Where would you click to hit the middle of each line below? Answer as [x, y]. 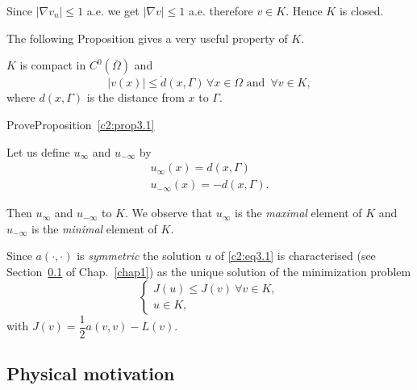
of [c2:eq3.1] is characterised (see [295, 256]
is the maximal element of [298, 213]
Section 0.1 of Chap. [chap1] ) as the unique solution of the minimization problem [209, 272]
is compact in [53, 65]
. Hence [304, 10]
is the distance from [136, 97]
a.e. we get [113, 10]
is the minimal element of [94, 228]
